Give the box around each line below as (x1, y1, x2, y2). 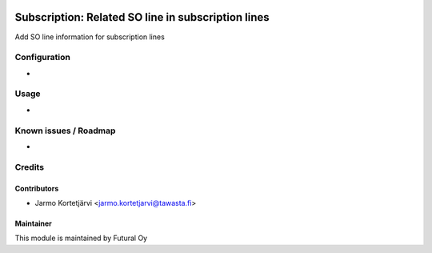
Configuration (14, 52, 71, 63)
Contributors (14, 183, 59, 193)
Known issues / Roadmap (14, 125, 116, 136)
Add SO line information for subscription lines (14, 32, 166, 42)
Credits (14, 161, 44, 172)
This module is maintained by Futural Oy (14, 233, 148, 243)
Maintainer (14, 219, 52, 228)
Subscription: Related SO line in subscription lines (14, 10, 270, 24)
